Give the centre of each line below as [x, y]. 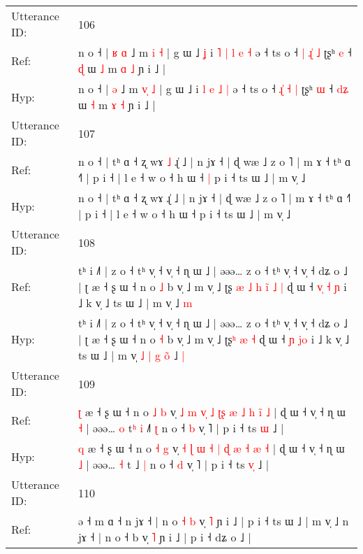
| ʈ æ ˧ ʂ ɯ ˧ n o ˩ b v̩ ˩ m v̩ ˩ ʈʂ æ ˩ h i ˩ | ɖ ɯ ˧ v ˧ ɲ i [212, 286]
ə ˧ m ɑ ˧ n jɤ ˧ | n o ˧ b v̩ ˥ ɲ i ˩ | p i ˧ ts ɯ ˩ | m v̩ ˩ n [213, 521]
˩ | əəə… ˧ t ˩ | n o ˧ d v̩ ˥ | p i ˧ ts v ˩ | [173, 464]
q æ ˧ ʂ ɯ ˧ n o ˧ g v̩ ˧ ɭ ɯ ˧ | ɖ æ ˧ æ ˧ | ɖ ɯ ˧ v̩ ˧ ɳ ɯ [211, 448]
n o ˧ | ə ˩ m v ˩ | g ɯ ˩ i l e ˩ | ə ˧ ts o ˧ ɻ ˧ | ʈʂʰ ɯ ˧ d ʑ [213, 88]
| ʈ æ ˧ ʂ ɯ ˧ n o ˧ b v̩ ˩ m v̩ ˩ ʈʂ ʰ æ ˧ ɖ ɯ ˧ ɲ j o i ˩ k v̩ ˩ [214, 339]
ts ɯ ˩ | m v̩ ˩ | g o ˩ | [131, 355]
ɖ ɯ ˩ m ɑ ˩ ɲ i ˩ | [122, 68]
